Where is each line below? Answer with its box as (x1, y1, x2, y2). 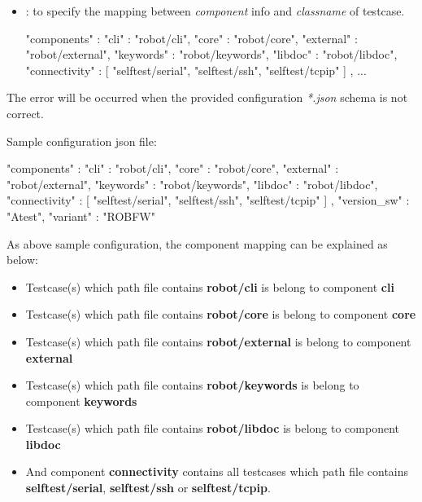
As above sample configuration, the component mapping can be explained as (7, 235, 388, 252)
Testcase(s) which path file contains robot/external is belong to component (25, 332, 411, 350)
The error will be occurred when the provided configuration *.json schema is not (7, 89, 408, 106)
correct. (7, 104, 44, 121)
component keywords (25, 392, 137, 409)
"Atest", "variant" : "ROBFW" (7, 207, 155, 224)
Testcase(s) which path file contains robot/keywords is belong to (25, 376, 359, 394)
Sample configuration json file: (7, 132, 157, 149)
